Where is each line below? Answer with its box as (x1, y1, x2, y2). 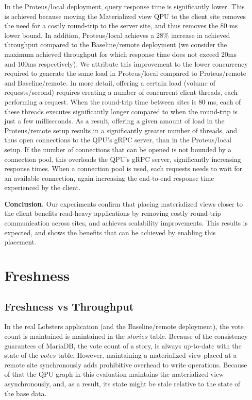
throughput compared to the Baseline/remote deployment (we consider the (4, 39, 227, 50)
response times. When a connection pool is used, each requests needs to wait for (4, 163, 242, 174)
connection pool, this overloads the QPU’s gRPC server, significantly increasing (4, 154, 241, 164)
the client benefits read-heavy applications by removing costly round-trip (4, 208, 221, 218)
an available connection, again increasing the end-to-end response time (4, 173, 214, 183)
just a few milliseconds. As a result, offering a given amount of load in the (4, 116, 225, 126)
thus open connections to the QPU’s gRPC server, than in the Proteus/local (4, 135, 232, 145)
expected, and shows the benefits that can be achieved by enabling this (4, 227, 216, 237)
